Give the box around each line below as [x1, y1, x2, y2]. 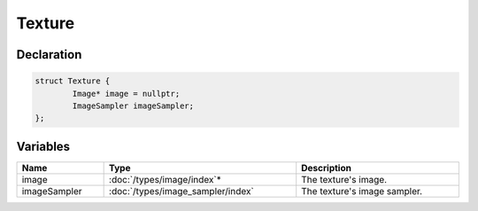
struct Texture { [35, 76, 111, 86]
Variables [16, 138, 71, 154]
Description [301, 161, 351, 174]
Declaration [16, 47, 82, 62]
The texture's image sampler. [301, 184, 423, 197]
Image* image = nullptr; [72, 89, 181, 98]
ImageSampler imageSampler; [72, 100, 195, 111]
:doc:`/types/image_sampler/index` [109, 184, 254, 197]
